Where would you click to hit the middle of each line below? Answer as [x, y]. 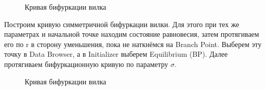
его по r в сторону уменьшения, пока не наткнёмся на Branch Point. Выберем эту [133, 44]
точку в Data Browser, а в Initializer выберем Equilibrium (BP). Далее [116, 54]
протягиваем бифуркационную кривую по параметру [86, 64]
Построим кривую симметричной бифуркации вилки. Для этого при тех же [122, 24]
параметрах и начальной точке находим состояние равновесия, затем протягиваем [132, 34]
